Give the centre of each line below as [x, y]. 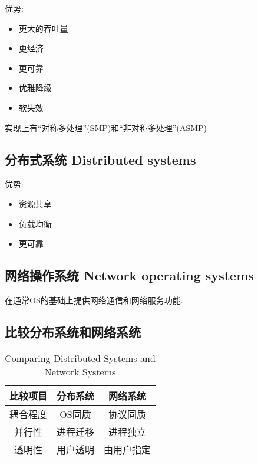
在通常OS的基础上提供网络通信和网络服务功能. [94, 300]
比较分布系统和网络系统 [73, 331]
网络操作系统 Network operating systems [129, 275]
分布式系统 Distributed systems [100, 159]
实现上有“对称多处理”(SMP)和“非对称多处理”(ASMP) [106, 127]
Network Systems [80, 371]
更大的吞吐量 [43, 28]
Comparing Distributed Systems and [80, 358]
